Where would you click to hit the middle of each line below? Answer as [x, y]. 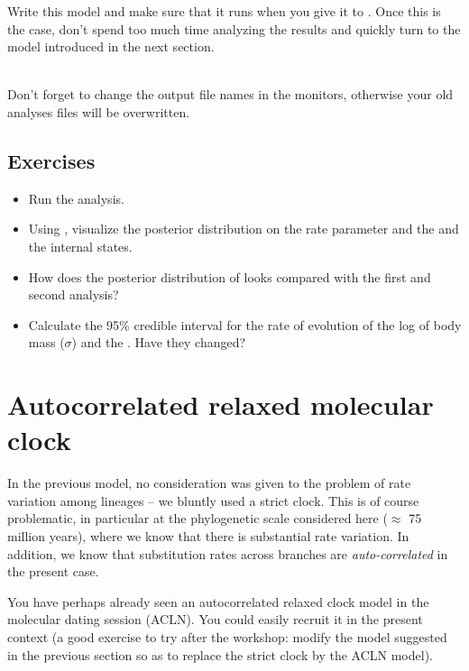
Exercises [51, 160]
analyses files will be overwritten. [99, 111]
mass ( [46, 342]
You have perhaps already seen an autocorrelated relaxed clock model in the [218, 601]
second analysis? [74, 294]
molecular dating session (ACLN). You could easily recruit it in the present [215, 619]
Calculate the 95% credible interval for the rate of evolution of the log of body [245, 324]
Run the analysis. [76, 198]
